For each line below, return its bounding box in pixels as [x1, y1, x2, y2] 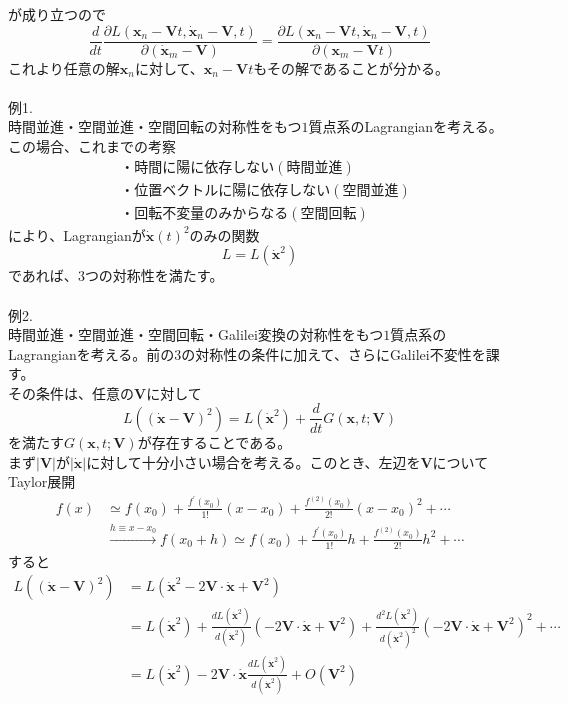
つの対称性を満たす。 [84, 265, 224, 286]
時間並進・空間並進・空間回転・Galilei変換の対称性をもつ [8, 324, 384, 345]
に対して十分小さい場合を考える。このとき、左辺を [86, 451, 421, 472]
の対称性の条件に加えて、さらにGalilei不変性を [181, 343, 486, 364]
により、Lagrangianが [8, 224, 146, 245]
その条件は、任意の [8, 382, 134, 403]
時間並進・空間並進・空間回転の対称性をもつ [8, 116, 302, 137]
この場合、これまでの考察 [8, 136, 176, 157]
